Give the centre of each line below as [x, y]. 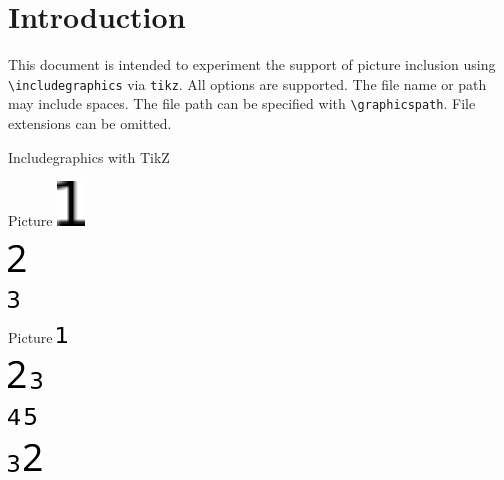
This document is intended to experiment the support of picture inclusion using [252, 64]
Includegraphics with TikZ [89, 156]
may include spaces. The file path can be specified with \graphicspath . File [242, 103]
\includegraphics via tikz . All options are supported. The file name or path [247, 83]
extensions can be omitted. [90, 123]
